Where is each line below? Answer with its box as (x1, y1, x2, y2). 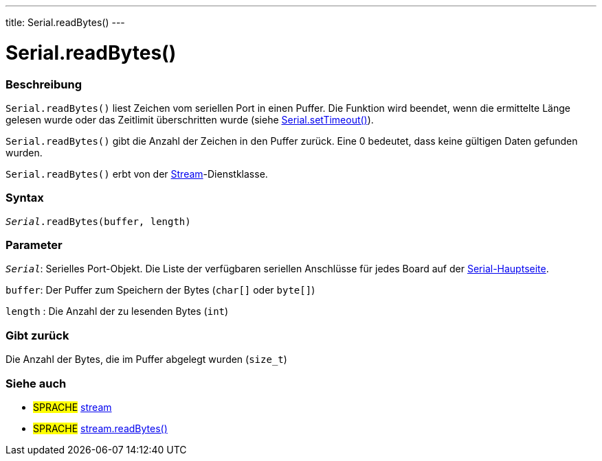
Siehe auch (5, 376, 67, 390)
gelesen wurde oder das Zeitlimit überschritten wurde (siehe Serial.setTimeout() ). (5, 113, 374, 126)
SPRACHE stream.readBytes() (33, 422, 168, 434)
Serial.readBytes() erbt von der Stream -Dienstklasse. (5, 167, 268, 180)
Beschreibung (5, 77, 82, 91)
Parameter (5, 238, 63, 252)
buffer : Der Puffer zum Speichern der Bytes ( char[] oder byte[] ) (5, 284, 315, 296)
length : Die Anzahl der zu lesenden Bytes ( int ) (5, 305, 229, 318)
